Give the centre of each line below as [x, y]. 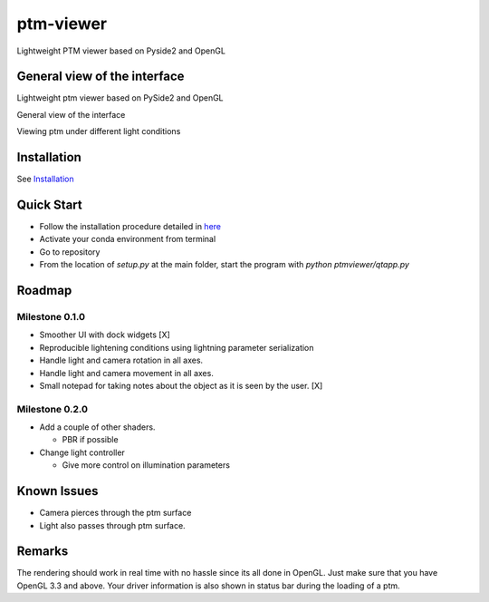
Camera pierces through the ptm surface [115, 513]
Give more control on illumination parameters [146, 465]
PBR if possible [90, 440]
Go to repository [70, 252]
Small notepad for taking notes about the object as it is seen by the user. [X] [181, 385]
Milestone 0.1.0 [51, 317]
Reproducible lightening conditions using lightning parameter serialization [177, 347]
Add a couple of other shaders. [97, 427]
